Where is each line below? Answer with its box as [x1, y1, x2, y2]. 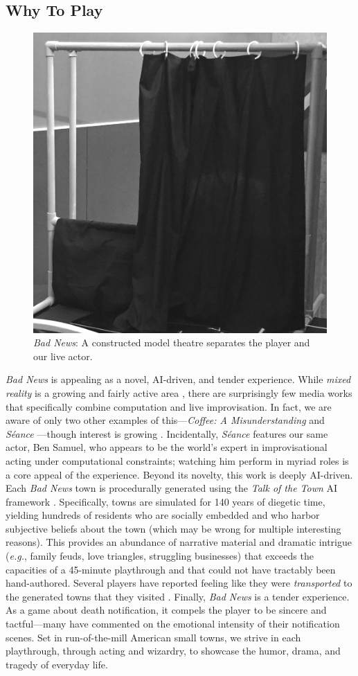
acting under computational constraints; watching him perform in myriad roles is [6, 453, 349, 468]
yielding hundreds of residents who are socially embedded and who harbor [6, 508, 320, 522]
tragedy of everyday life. [6, 657, 108, 671]
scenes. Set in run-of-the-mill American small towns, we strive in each [6, 630, 301, 644]
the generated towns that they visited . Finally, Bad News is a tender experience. [6, 589, 350, 603]
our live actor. [33, 348, 93, 363]
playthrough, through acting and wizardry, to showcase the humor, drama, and [6, 643, 341, 658]
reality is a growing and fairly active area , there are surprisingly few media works [6, 385, 352, 400]
